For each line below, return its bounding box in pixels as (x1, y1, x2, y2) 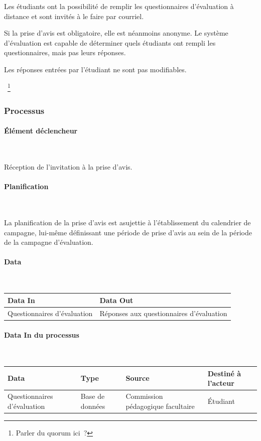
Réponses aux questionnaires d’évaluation (99, 308, 227, 318)
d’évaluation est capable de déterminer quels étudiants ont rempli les (4, 37, 216, 48)
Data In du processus (4, 330, 79, 340)
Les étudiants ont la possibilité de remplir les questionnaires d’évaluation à (4, 1, 234, 11)
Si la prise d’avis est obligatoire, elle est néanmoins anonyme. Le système (4, 28, 228, 38)
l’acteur (207, 378, 234, 388)
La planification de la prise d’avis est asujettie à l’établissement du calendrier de (4, 217, 251, 228)
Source (125, 373, 150, 383)
